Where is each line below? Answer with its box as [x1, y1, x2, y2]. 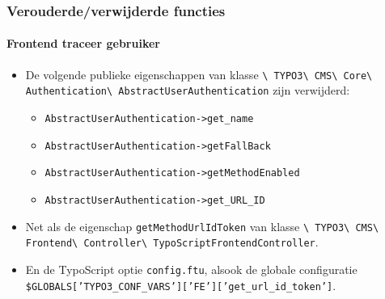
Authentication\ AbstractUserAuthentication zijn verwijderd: [25, 82, 350, 99]
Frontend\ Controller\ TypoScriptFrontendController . [25, 234, 319, 251]
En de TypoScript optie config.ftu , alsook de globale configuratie [25, 260, 357, 277]
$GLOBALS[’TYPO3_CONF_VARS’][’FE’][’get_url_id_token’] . [25, 276, 336, 293]
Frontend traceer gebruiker [6, 35, 160, 52]
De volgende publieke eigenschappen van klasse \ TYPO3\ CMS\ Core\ [25, 65, 373, 82]
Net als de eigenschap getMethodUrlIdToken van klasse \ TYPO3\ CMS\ [25, 217, 379, 234]
